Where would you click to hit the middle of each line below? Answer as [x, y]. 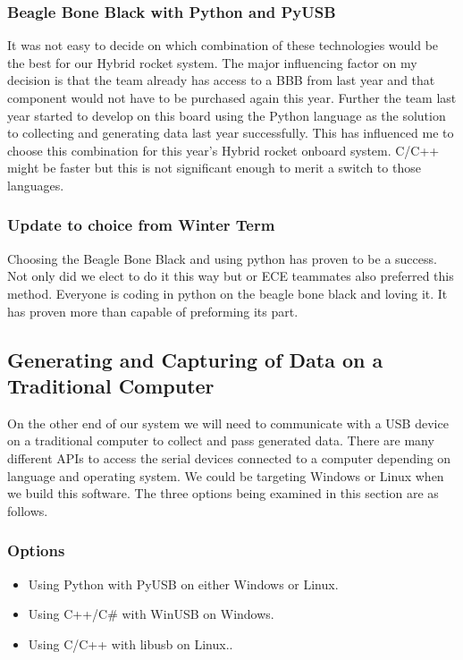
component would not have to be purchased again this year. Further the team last [232, 97]
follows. [28, 510]
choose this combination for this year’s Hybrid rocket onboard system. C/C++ [223, 150]
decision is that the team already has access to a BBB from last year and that [221, 80]
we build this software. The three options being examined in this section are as [223, 493]
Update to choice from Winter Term [141, 225]
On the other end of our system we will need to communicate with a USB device [228, 423]
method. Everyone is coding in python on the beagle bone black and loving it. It [227, 293]
